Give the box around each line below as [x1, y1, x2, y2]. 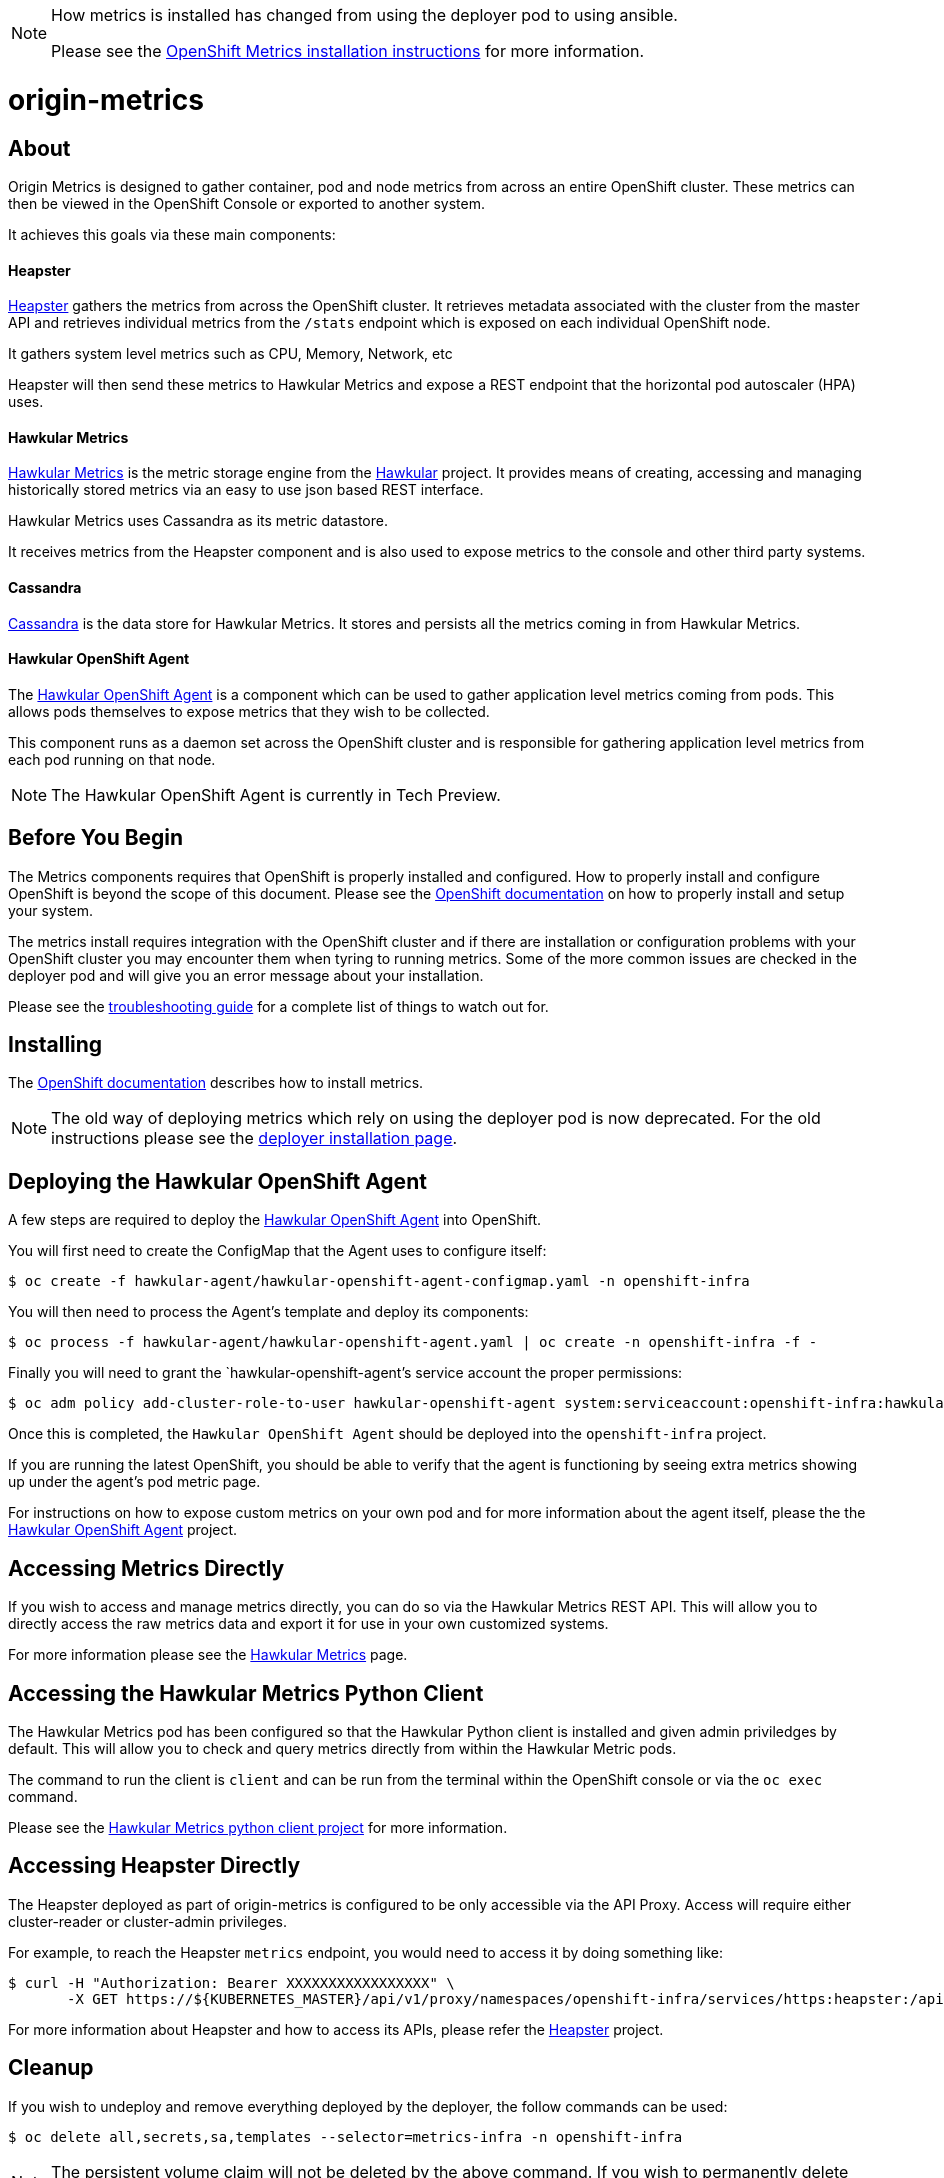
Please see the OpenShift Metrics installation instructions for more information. [51, 41, 645, 61]
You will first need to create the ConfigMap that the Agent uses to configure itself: [8, 1242, 547, 1260]
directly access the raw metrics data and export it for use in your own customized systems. [8, 1615, 609, 1633]
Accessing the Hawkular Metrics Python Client [8, 1680, 484, 1706]
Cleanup [8, 2055, 94, 2081]
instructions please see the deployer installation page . [51, 1128, 458, 1149]
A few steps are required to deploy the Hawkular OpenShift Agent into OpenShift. [8, 1211, 542, 1229]
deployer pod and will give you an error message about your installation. [8, 966, 484, 984]
